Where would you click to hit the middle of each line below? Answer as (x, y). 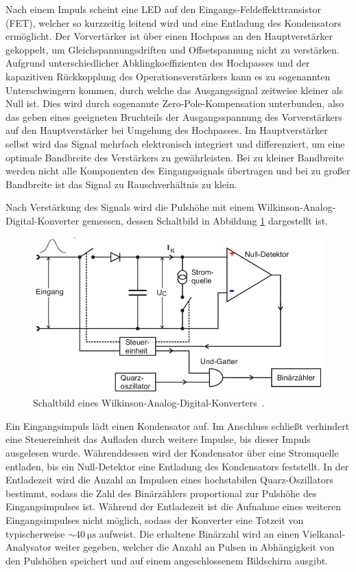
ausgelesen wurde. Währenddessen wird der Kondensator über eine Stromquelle (172, 453)
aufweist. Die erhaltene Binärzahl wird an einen (199, 533)
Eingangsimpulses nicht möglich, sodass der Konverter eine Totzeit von (155, 519)
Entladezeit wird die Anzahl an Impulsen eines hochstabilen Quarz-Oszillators (169, 480)
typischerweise (35, 533)
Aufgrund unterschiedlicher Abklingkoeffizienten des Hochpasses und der (158, 63)
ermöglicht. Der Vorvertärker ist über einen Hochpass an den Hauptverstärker (169, 36)
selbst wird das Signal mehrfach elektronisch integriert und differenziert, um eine (175, 143)
